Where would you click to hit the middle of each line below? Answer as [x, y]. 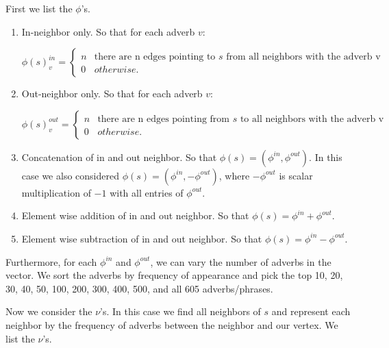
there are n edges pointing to [155, 57]
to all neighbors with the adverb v [312, 119]
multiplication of [56, 192]
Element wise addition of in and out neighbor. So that [135, 215]
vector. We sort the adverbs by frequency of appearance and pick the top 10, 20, [174, 275]
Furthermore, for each [51, 261]
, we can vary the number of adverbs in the [241, 261]
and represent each [311, 311]
